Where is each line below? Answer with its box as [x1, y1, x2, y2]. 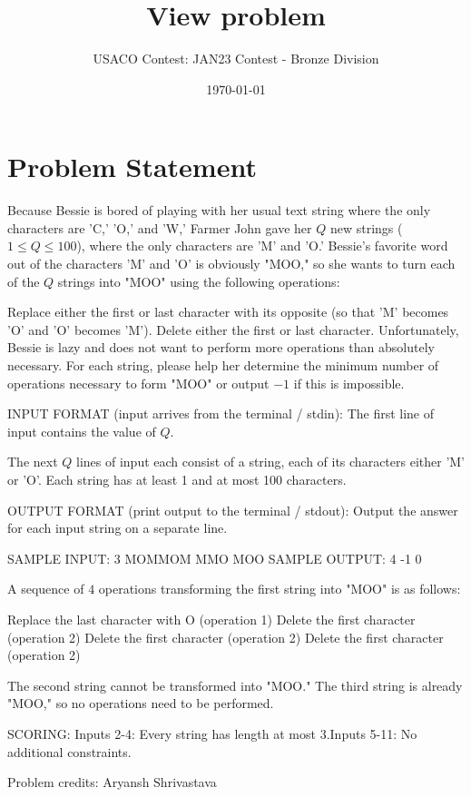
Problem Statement [7, 148, 257, 185]
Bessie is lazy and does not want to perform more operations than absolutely [7, 338, 435, 357]
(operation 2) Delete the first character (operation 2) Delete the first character [7, 627, 444, 646]
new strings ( [329, 218, 403, 237]
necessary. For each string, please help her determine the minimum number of [7, 356, 439, 374]
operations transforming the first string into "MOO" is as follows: [98, 579, 461, 598]
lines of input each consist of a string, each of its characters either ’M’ [76, 452, 465, 471]
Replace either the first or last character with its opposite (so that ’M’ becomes [7, 302, 449, 321]
